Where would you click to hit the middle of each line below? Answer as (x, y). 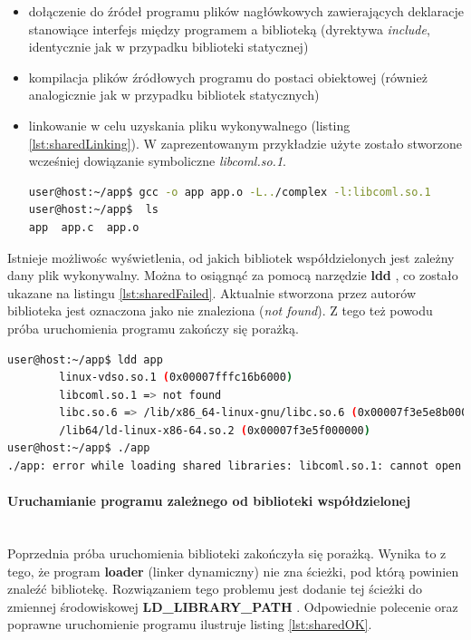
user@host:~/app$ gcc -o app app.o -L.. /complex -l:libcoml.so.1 (230, 192)
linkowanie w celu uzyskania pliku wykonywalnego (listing (189, 125)
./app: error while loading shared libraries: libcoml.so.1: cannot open (235, 466)
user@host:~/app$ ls (93, 210)
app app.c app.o (84, 227)
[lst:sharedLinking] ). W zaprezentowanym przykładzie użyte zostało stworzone (245, 143)
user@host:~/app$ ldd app (85, 359)
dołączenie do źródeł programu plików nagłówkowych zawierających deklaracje (246, 11)
